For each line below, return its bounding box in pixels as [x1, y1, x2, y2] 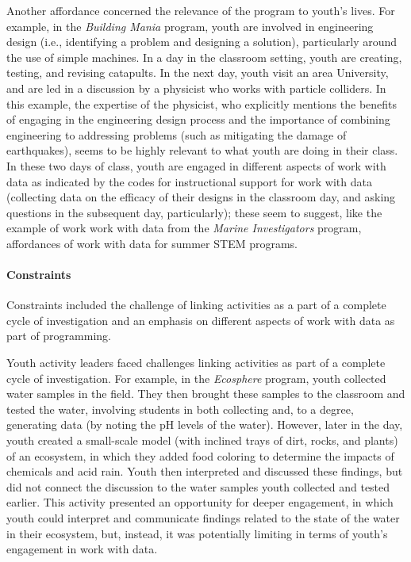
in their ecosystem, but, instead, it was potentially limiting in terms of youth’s [6, 525, 388, 541]
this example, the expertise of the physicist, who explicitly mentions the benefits [6, 95, 398, 112]
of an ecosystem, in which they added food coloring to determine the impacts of [6, 447, 394, 464]
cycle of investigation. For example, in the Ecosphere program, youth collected [6, 369, 386, 386]
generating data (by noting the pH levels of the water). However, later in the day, [6, 416, 403, 433]
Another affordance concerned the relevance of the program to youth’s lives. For [6, 2, 395, 18]
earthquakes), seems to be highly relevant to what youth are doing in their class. [6, 142, 398, 159]
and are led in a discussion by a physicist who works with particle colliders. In [6, 79, 386, 96]
